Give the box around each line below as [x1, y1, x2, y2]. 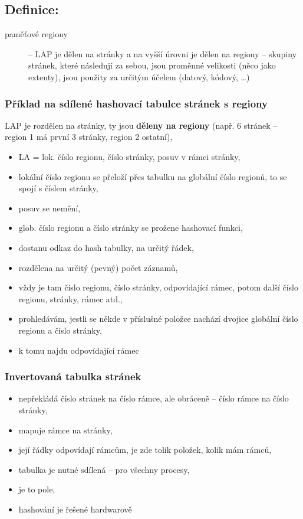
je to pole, [18, 483, 55, 495]
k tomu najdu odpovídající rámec [18, 344, 139, 356]
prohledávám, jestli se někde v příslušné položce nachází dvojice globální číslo [18, 312, 298, 325]
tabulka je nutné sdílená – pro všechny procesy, [18, 463, 190, 475]
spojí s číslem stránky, [18, 182, 98, 194]
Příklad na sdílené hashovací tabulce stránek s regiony [5, 96, 268, 110]
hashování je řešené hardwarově [18, 502, 132, 515]
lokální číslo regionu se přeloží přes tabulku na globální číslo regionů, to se [18, 170, 287, 182]
